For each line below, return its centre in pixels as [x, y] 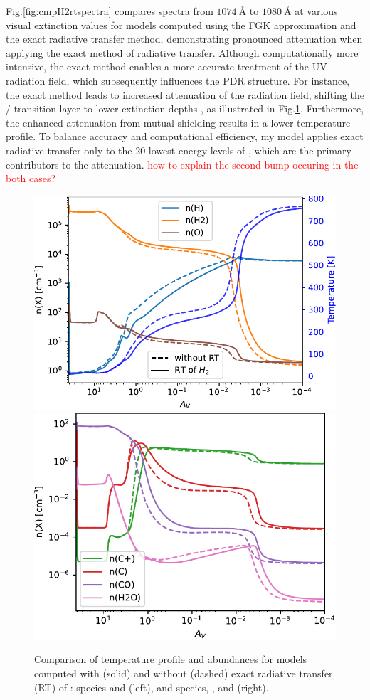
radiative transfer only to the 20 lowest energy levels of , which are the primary [179, 150]
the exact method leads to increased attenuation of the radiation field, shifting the [185, 94]
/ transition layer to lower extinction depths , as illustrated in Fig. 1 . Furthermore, [185, 108]
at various [316, 11]
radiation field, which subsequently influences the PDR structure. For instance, [178, 80]
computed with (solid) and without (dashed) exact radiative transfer [184, 673]
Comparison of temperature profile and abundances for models [171, 659]
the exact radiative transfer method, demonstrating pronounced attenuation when [184, 39]
